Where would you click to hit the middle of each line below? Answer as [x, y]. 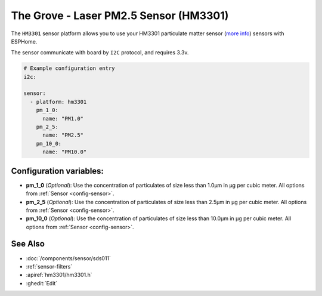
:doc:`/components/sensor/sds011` [69, 258]
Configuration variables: [58, 171]
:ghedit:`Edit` [42, 283]
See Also [28, 244]
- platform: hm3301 [58, 102]
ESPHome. [24, 41]
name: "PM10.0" [65, 152]
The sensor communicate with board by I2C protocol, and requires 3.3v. [100, 53]
